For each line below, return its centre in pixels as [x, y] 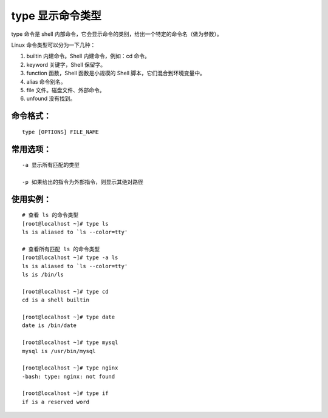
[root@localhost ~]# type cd [65, 292]
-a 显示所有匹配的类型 [51, 165]
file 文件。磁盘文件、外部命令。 [66, 90]
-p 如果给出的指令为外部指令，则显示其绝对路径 [83, 182]
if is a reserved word [56, 402]
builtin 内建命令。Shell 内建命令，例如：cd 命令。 [88, 56]
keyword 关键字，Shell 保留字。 [66, 64]
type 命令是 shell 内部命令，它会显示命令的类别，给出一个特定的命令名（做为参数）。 [117, 34]
